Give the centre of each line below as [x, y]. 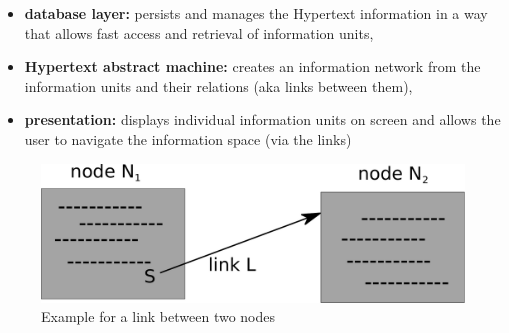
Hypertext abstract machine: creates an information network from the [252, 66]
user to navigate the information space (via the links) [188, 138]
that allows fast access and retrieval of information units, [199, 32]
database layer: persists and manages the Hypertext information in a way [256, 13]
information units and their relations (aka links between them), [218, 85]
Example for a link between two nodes [158, 316]
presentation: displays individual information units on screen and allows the [262, 119]
